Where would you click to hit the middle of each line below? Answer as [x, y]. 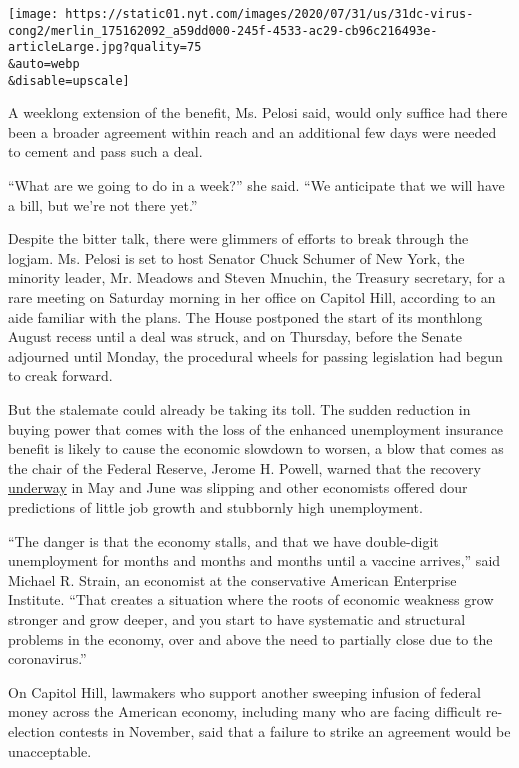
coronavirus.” [47, 658]
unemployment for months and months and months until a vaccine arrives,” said [254, 560]
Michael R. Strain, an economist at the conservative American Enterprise [232, 579]
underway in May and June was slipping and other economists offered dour [238, 487]
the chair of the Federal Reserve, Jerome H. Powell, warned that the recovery [244, 467]
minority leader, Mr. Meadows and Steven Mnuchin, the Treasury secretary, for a [257, 277]
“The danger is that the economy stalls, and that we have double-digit [223, 540]
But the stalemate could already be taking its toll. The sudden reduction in [239, 409]
